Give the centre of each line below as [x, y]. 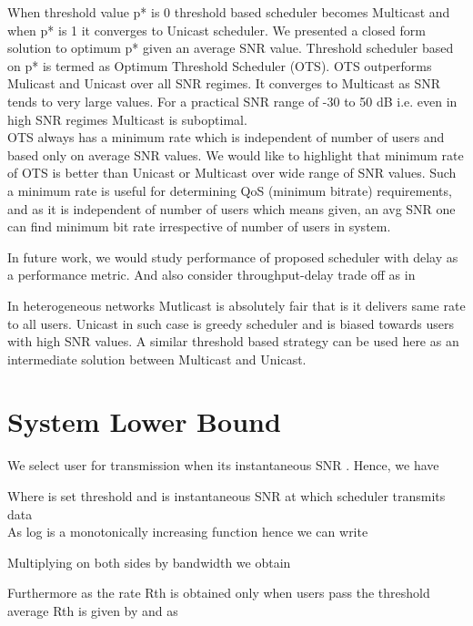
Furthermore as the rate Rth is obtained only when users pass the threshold [219, 593]
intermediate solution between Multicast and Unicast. [157, 359]
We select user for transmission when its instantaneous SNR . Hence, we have [223, 465]
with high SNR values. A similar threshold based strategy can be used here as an [233, 341]
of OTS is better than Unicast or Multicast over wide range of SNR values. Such [232, 173]
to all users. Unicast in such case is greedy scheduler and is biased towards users [231, 323]
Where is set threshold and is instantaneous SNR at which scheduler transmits [226, 496]
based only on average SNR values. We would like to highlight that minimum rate [236, 154]
